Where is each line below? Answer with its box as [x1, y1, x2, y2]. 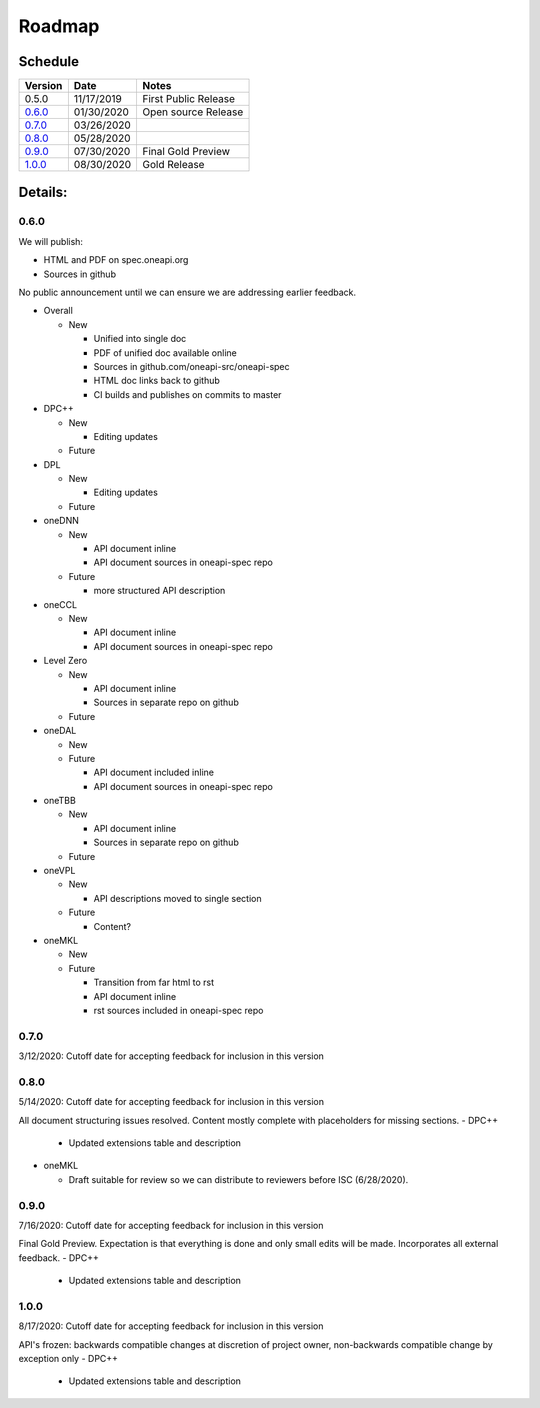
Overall [43, 305, 74, 317]
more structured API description [93, 585, 226, 597]
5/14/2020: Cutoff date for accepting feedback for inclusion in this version [18, 1096, 325, 1108]
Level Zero [43, 655, 88, 667]
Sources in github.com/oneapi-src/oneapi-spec [93, 360, 290, 372]
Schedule [18, 53, 80, 70]
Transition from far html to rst [93, 976, 215, 989]
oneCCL [43, 598, 78, 610]
